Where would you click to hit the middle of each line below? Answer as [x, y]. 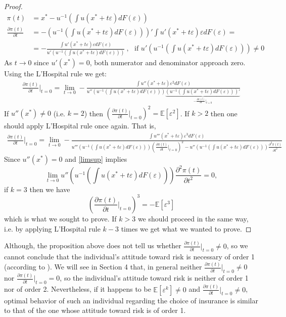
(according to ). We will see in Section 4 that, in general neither [103, 267]
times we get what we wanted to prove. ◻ [186, 228]
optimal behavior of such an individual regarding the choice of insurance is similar [131, 300]
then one [224, 113]
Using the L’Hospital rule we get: [55, 73]
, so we [237, 245]
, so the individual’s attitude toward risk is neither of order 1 [154, 278]
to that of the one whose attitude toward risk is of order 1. [95, 310]
